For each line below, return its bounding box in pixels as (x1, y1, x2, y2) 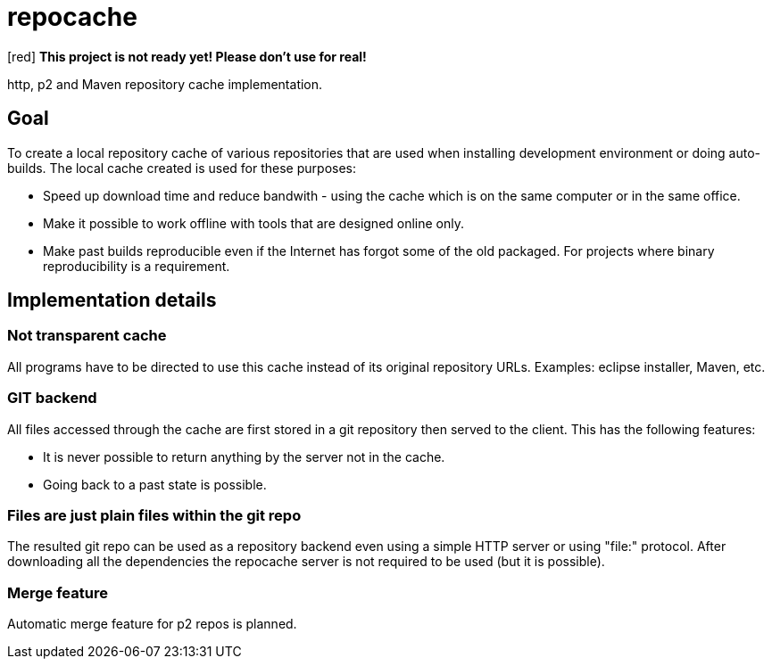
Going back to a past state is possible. (43, 476, 267, 492)
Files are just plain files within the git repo (7, 506, 302, 524)
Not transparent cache (7, 326, 167, 345)
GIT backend (7, 389, 97, 407)
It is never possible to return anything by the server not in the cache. (43, 448, 445, 465)
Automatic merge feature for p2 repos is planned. (7, 616, 297, 632)
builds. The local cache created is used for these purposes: (7, 160, 356, 176)
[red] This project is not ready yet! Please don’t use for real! (7, 48, 367, 64)
